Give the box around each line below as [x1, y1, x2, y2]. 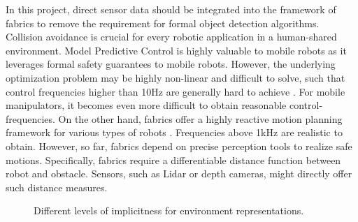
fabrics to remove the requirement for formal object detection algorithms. [6, 15, 320, 30]
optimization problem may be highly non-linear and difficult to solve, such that [6, 70, 345, 84]
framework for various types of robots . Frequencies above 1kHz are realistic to [6, 125, 343, 140]
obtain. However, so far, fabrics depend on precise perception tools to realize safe [6, 138, 352, 153]
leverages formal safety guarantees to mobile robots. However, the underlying [6, 57, 336, 71]
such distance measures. [6, 179, 108, 194]
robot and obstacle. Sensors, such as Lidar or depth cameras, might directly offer [6, 166, 352, 181]
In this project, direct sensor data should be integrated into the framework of [6, 2, 336, 16]
